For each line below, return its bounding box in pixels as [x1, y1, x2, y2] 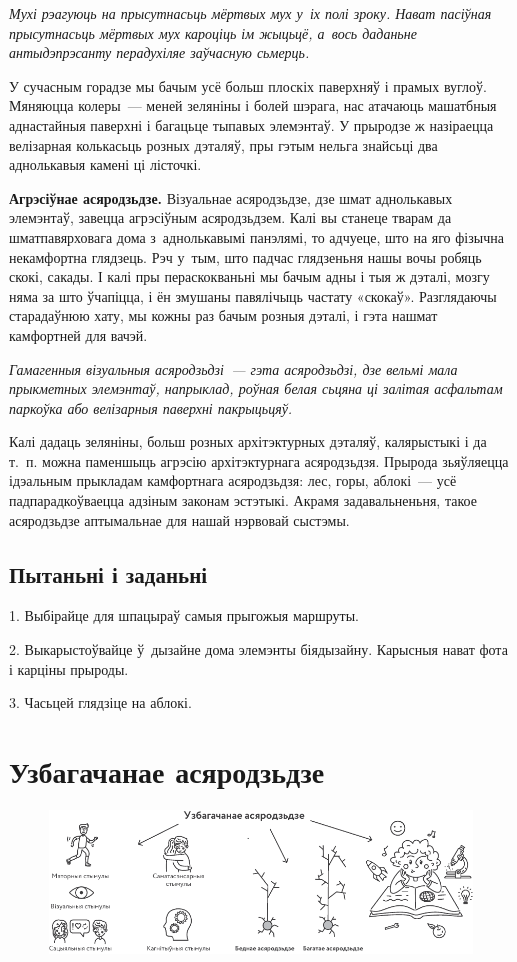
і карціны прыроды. [9, 658, 129, 679]
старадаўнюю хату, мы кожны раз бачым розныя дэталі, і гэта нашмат [9, 305, 438, 326]
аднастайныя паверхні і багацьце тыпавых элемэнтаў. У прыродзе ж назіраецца [9, 114, 494, 135]
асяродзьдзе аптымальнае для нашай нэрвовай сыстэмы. [9, 509, 350, 530]
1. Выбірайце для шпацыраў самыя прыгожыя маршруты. [9, 605, 359, 626]
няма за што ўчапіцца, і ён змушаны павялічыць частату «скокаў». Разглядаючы [9, 285, 497, 306]
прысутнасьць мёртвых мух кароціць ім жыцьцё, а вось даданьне [9, 22, 417, 43]
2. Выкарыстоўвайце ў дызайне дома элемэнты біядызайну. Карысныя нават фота [9, 639, 508, 660]
